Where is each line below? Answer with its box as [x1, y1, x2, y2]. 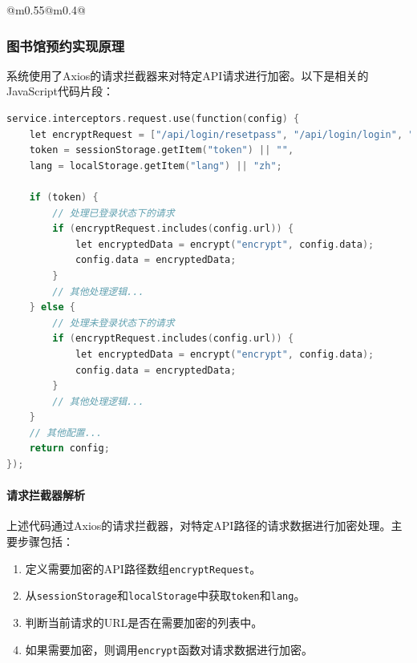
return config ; [29, 443, 110, 455]
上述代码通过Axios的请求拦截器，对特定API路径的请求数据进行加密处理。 [6, 517, 391, 534]
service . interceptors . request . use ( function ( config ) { [6, 113, 300, 124]
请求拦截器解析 [6, 487, 85, 503]
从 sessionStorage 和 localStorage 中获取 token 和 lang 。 [25, 587, 306, 604]
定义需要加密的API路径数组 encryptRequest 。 [25, 560, 261, 576]
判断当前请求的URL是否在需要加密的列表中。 [25, 613, 263, 630]
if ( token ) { [29, 191, 99, 203]
